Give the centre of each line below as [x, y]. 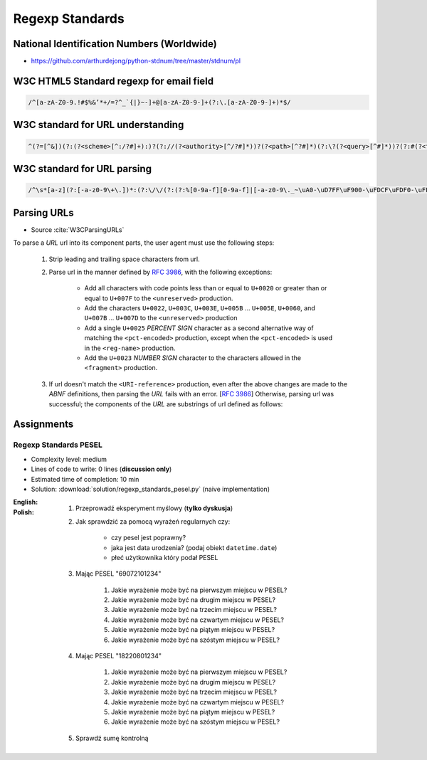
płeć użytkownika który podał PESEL [165, 557]
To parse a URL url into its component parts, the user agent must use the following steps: [144, 243]
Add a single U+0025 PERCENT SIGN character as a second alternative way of [199, 328]
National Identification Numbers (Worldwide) [115, 44]
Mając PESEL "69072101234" [118, 574]
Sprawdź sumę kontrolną [112, 738]
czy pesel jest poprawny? [149, 538]
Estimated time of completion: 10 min [85, 479]
